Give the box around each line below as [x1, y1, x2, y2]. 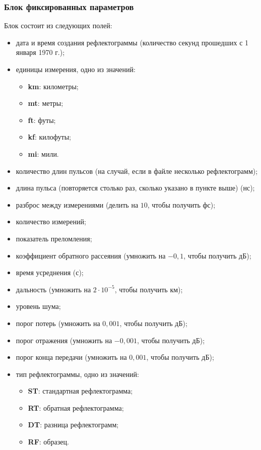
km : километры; [28, 81, 79, 91]
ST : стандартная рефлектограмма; [28, 385, 133, 396]
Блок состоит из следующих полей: [4, 20, 112, 31]
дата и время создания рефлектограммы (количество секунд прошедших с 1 [16, 37, 249, 47]
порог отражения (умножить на [16, 335, 112, 345]
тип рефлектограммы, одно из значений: [16, 368, 139, 379]
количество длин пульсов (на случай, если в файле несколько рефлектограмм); [16, 165, 258, 176]
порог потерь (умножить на [16, 317, 100, 328]
